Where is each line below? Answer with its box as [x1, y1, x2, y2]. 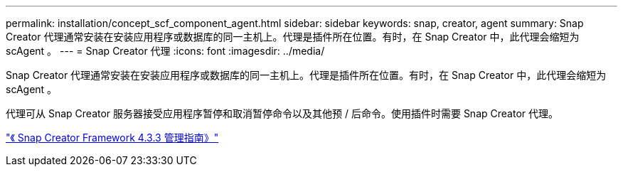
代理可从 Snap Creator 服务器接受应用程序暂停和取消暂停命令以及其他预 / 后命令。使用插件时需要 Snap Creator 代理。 [6, 107, 558, 119]
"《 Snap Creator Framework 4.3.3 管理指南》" [6, 131, 219, 144]
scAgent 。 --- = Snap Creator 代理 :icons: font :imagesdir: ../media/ [6, 45, 325, 57]
